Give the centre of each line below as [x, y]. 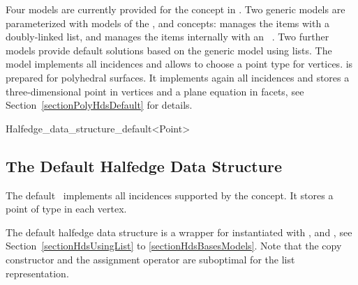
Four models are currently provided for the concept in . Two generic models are [176, 9]
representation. [37, 273]
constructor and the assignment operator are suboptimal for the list [150, 259]
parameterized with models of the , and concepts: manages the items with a [167, 23]
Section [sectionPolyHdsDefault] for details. [99, 105]
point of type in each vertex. [66, 209]
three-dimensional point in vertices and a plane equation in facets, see [155, 91]
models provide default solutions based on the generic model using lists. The [169, 50]
